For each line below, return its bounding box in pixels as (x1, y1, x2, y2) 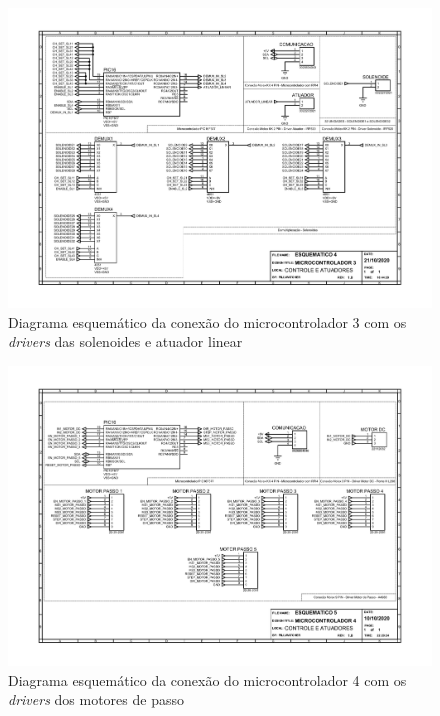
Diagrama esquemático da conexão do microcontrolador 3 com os (8, 311, 407, 332)
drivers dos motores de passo (8, 689, 184, 710)
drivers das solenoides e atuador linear (8, 331, 243, 352)
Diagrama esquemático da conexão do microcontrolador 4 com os (8, 669, 407, 690)
